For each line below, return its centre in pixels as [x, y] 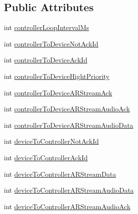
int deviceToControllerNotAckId [52, 141]
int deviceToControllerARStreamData [60, 174]
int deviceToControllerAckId [46, 157]
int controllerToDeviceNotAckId [51, 43]
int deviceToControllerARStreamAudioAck [67, 206]
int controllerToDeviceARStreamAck [58, 92]
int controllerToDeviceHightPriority [57, 76]
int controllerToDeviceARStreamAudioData [69, 125]
